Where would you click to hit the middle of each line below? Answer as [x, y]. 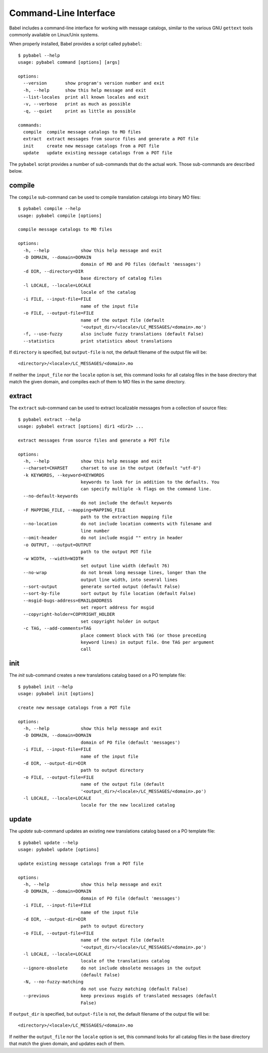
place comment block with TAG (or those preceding [143, 635]
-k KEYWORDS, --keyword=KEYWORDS [64, 475]
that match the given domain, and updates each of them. [67, 1044]
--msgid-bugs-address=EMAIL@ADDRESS [68, 600]
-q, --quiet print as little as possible [79, 111]
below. [16, 171]
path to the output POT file [116, 552]
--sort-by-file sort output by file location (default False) [109, 593]
